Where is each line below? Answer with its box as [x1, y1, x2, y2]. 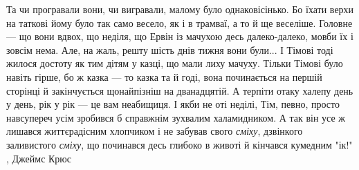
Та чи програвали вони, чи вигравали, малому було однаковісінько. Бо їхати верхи [6, 2, 354, 16]
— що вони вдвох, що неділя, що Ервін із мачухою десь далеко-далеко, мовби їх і [6, 29, 353, 44]
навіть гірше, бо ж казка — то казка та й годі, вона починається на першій [6, 69, 322, 84]
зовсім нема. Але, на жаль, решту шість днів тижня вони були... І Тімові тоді [6, 42, 333, 57]
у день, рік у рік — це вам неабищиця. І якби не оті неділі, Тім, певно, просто [6, 97, 340, 111]
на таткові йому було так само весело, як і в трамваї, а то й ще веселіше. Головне [6, 15, 353, 30]
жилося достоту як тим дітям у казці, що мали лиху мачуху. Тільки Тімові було [6, 56, 343, 70]
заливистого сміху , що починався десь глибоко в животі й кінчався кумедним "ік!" [6, 137, 353, 151]
